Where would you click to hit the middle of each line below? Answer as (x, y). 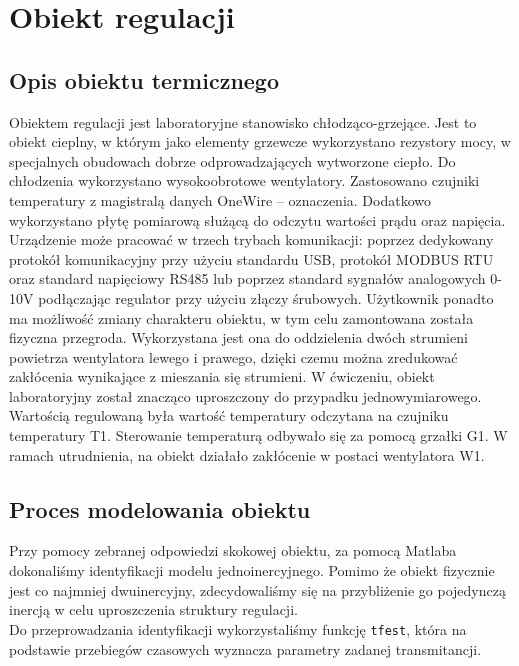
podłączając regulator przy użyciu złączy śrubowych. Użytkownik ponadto (266, 297)
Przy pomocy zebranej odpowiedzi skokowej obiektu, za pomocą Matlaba (233, 550)
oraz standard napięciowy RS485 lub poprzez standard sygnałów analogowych (247, 278)
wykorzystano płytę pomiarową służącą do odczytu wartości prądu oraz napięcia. (257, 219)
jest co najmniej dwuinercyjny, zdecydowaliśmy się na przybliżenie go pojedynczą (257, 589)
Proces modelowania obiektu (160, 508)
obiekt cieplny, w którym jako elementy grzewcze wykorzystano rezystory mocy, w (260, 141)
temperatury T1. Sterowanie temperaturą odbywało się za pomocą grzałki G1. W (258, 435)
